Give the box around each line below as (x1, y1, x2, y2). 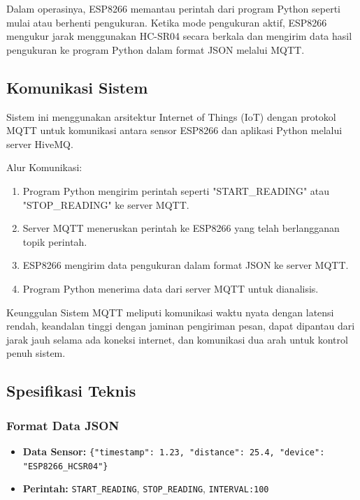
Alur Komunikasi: (6, 160, 82, 175)
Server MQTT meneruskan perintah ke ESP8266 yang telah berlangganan (22, 221, 340, 235)
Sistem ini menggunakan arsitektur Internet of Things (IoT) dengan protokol (6, 109, 336, 124)
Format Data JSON (6, 416, 120, 434)
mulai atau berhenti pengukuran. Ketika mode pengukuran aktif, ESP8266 (6, 15, 327, 29)
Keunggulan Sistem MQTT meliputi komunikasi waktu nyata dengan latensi (6, 304, 334, 319)
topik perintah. (22, 234, 87, 249)
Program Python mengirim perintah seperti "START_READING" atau (22, 183, 330, 198)
